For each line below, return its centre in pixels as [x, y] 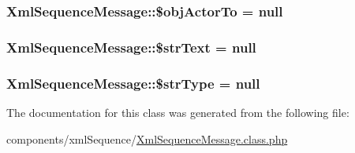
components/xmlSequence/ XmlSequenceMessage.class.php [147, 138]
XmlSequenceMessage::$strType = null [133, 83]
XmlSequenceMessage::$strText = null [131, 47]
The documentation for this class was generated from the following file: [178, 112]
